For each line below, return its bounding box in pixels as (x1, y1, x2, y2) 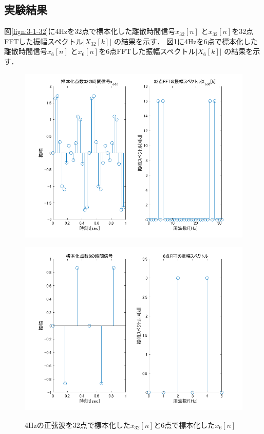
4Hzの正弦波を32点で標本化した (25, 419, 130, 430)
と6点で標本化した (154, 419, 215, 430)
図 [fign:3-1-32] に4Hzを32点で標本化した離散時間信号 (4, 26, 176, 37)
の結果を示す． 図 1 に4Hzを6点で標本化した (114, 35, 258, 46)
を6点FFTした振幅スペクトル (99, 46, 196, 57)
